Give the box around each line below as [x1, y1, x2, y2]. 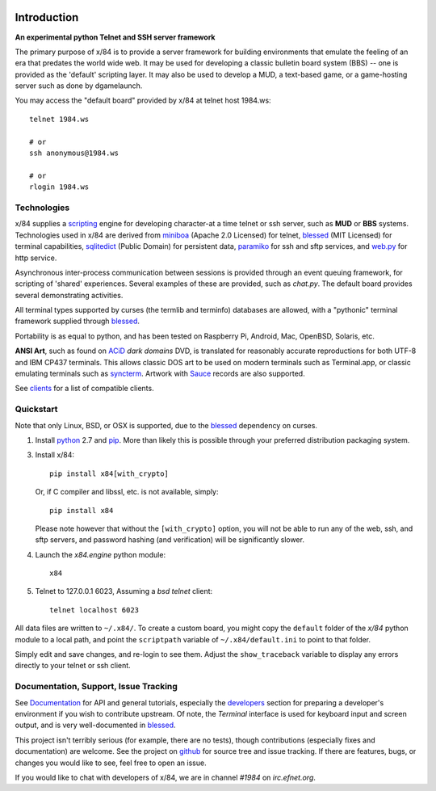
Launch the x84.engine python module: [35, 549, 166, 559]
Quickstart [15, 404, 58, 415]
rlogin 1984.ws [29, 183, 90, 191]
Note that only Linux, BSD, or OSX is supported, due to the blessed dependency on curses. [15, 420, 318, 430]
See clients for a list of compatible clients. [15, 384, 154, 393]
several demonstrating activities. [15, 290, 124, 300]
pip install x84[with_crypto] [49, 469, 170, 478]
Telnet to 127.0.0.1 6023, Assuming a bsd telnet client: [35, 587, 213, 596]
